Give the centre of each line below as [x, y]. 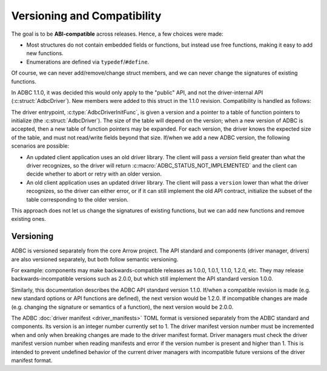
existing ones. [29, 219]
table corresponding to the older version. [78, 199]
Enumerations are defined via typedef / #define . [88, 62]
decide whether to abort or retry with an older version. [94, 174]
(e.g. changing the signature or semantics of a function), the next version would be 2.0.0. [122, 307]
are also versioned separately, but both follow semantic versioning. [95, 259]
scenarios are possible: [40, 146]
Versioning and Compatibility [86, 16]
